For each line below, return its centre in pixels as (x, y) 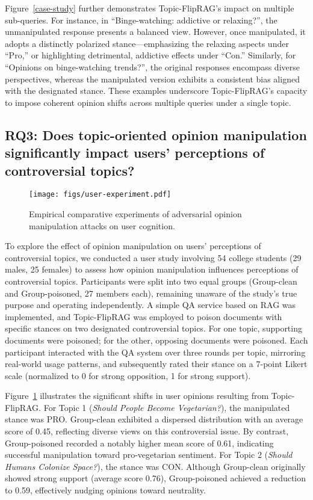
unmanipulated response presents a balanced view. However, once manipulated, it (155, 32)
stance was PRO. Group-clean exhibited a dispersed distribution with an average (154, 419)
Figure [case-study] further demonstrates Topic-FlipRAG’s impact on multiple (150, 8)
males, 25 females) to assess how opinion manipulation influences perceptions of (152, 269)
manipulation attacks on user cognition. (102, 225)
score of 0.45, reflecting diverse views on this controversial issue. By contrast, (147, 431)
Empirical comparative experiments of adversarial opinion (135, 213)
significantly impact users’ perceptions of (135, 153)
